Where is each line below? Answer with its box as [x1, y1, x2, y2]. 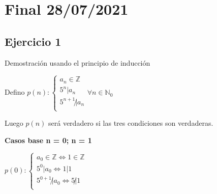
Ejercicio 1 [5, 33, 61, 49]
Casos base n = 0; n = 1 [5, 134, 92, 145]
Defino [5, 87, 25, 97]
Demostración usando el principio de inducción [5, 57, 150, 68]
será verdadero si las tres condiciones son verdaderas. [48, 118, 213, 128]
